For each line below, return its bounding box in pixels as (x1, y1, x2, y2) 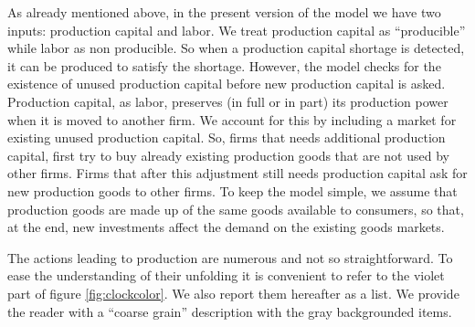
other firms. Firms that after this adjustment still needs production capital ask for (7, 163, 468, 183)
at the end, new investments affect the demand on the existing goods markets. (7, 217, 445, 237)
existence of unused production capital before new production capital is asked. (7, 74, 446, 93)
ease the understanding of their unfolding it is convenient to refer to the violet (7, 266, 445, 285)
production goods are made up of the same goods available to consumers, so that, (7, 199, 464, 218)
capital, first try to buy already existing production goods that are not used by (7, 145, 449, 164)
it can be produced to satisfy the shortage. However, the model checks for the (7, 56, 441, 75)
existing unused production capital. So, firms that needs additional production (7, 128, 446, 147)
